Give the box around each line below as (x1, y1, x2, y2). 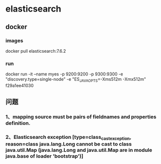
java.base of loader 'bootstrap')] (5, 153, 84, 160)
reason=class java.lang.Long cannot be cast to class (5, 141, 132, 148)
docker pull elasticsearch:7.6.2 (5, 48, 66, 54)
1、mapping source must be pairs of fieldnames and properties (5, 114, 157, 120)
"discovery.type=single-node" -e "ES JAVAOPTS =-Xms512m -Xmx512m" (5, 76, 146, 83)
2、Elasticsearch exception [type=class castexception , (5, 134, 132, 141)
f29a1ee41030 (5, 82, 34, 88)
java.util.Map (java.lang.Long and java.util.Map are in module (5, 147, 153, 153)
